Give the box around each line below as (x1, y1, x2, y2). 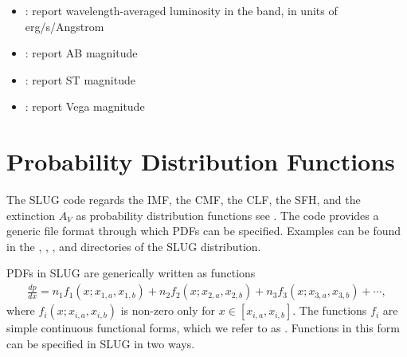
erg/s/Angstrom (25, 18, 104, 34)
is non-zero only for (120, 302, 216, 319)
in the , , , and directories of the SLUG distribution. (6, 237, 261, 254)
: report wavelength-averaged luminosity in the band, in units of (25, 2, 338, 18)
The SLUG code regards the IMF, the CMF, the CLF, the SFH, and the (6, 191, 361, 208)
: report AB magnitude (25, 45, 138, 61)
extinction (6, 206, 56, 223)
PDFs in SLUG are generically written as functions (6, 265, 256, 281)
